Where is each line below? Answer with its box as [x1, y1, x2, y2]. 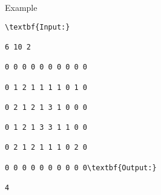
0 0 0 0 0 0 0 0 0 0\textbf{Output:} [5, 163, 157, 172]
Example [5, 1, 38, 13]
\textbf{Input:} [5, 22, 70, 31]
